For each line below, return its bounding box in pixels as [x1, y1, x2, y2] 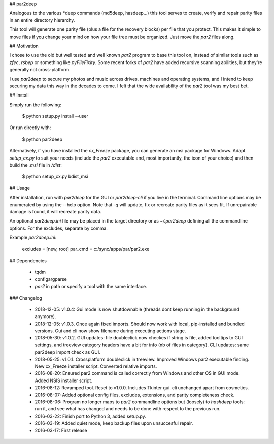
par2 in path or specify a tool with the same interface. [35, 283, 147, 290]
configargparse [35, 276, 67, 282]
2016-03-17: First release [35, 427, 87, 433]
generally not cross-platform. [9, 67, 71, 73]
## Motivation [9, 43, 39, 49]
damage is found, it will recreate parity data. [9, 208, 101, 214]
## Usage [9, 185, 30, 191]
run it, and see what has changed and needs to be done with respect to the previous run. [35, 406, 221, 412]
